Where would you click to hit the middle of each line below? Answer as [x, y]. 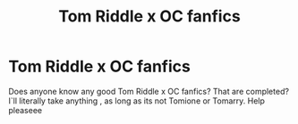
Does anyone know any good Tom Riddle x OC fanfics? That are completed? [149, 91]
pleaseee [25, 110]
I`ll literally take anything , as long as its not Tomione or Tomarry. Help [137, 101]
